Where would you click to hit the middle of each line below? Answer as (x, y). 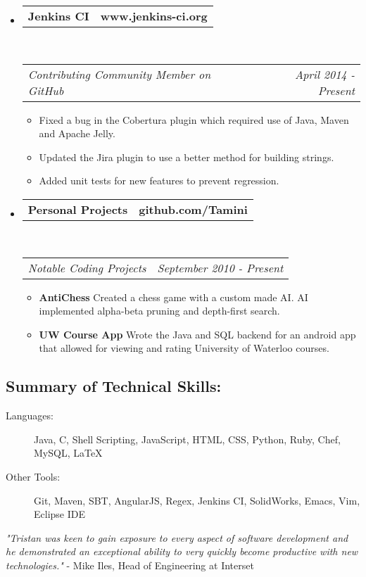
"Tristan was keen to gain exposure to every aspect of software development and (177, 537)
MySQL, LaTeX (68, 453)
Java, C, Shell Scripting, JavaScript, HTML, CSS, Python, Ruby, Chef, (187, 439)
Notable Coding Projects (87, 267)
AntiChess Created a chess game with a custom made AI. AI (173, 297)
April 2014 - (324, 74)
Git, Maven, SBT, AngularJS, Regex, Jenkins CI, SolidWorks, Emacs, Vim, (197, 500)
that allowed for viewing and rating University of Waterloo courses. (184, 348)
